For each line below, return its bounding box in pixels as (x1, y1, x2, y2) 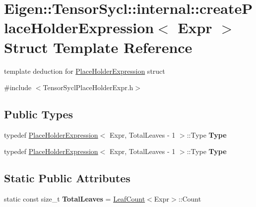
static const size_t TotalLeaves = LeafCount (4, 194, 145, 204)
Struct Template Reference (4, 37, 192, 57)
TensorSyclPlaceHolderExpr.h (43, 82, 133, 93)
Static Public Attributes (4, 170, 130, 186)
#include (4, 82, 32, 93)
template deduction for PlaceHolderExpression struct (4, 65, 165, 76)
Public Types (4, 106, 73, 122)
